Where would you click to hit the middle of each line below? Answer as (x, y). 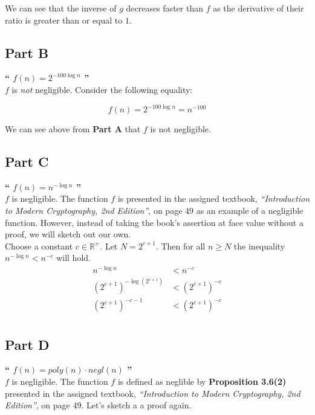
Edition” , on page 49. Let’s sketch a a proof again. (98, 405)
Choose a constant (39, 246)
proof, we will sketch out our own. (68, 234)
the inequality (259, 246)
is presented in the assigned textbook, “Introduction (214, 198)
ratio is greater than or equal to (64, 20)
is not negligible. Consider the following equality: (102, 89)
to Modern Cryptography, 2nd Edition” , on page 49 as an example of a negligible (154, 211)
